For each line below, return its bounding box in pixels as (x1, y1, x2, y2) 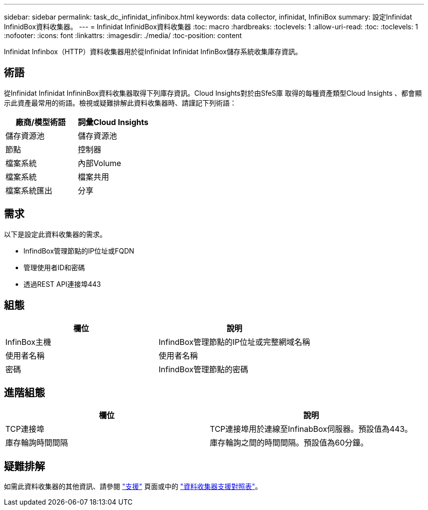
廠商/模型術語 (16, 117, 66, 127)
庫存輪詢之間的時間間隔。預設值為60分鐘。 (210, 438, 368, 448)
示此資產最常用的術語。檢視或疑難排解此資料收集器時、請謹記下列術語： (4, 98, 236, 107)
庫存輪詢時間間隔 (5, 438, 68, 448)
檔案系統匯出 (5, 185, 53, 195)
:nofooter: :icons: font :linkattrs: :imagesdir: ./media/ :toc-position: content (4, 31, 242, 40)
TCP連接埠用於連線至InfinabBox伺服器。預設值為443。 (210, 424, 413, 434)
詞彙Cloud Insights (78, 117, 149, 127)
